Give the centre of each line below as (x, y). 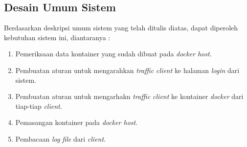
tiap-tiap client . (39, 106)
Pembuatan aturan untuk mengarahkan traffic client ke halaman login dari (127, 70)
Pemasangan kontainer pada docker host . (77, 122)
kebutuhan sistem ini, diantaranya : (57, 37)
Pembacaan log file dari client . (60, 138)
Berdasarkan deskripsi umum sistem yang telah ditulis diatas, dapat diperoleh (121, 28)
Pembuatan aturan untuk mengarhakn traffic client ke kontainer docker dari (129, 96)
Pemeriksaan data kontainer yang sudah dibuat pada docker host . (113, 54)
